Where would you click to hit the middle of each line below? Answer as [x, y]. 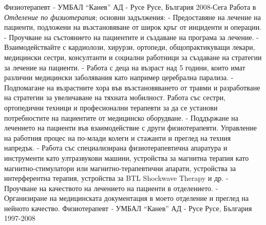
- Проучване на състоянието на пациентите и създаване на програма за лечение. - [131, 37]
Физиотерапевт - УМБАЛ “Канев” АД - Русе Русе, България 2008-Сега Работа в [130, 7]
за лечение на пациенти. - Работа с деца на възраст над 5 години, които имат [125, 67]
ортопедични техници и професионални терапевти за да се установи [111, 107]
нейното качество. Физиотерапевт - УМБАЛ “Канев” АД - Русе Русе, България [128, 208]
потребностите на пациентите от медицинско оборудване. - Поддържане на [121, 117]
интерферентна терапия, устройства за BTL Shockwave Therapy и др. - [116, 178]
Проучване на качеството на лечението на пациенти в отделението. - [111, 188]
